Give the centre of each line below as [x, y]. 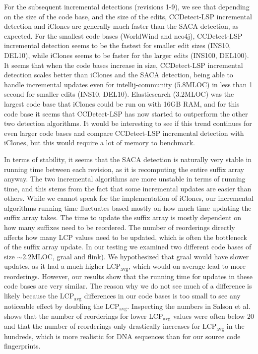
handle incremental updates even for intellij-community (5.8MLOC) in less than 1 [129, 84]
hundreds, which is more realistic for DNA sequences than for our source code [122, 336]
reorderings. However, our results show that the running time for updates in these [128, 276]
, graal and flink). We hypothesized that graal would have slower [151, 256]
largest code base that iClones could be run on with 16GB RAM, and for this [122, 103]
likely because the [31, 296]
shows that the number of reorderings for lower [75, 316]
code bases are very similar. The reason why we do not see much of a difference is [128, 286]
